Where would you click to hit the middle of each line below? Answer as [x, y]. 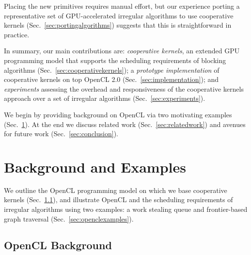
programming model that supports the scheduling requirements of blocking [115, 60]
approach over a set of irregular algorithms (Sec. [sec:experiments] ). [105, 98]
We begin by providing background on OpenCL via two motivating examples [118, 114]
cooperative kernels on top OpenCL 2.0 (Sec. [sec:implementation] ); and [111, 79]
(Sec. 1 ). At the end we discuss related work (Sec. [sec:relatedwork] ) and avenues [125, 124]
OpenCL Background [58, 245]
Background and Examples [95, 167]
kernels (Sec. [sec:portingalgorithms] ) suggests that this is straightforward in [118, 25]
